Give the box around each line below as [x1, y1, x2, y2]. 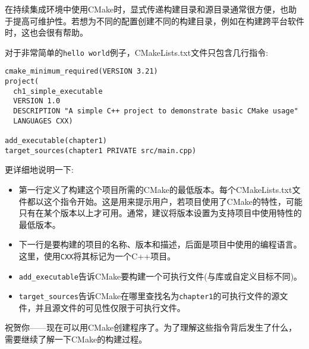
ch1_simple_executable [13, 87, 103, 96]
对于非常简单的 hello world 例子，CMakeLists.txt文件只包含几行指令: [5, 46, 269, 58]
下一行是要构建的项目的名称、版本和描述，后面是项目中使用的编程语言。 [18, 238, 302, 250]
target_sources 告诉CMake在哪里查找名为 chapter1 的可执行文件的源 [18, 290, 280, 302]
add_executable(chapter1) [5, 137, 107, 145]
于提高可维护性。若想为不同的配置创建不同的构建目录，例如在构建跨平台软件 [5, 14, 304, 27]
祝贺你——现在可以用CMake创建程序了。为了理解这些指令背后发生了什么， [5, 321, 297, 334]
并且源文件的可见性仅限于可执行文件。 [35, 301, 185, 313]
